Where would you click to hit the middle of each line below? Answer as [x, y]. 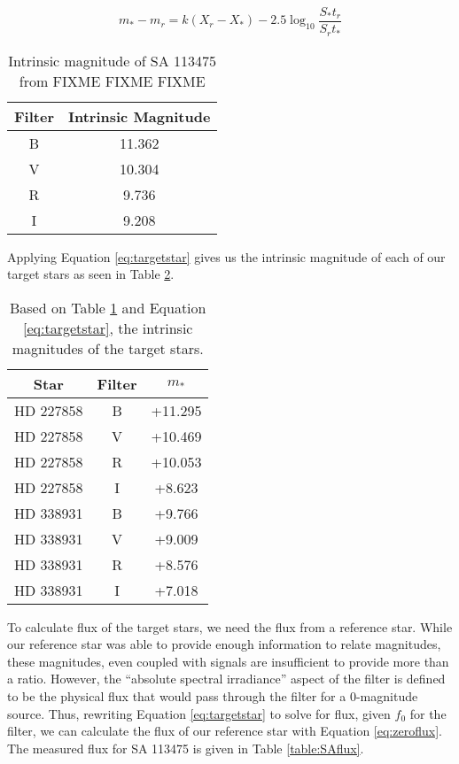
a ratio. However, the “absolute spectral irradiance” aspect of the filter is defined [226, 679]
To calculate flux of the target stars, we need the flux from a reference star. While [230, 626]
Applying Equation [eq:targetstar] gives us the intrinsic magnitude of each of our [226, 256]
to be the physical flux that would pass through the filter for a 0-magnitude [213, 696]
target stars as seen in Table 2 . [91, 274]
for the [428, 713]
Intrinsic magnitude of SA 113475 [113, 60]
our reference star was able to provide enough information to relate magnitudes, [224, 644]
